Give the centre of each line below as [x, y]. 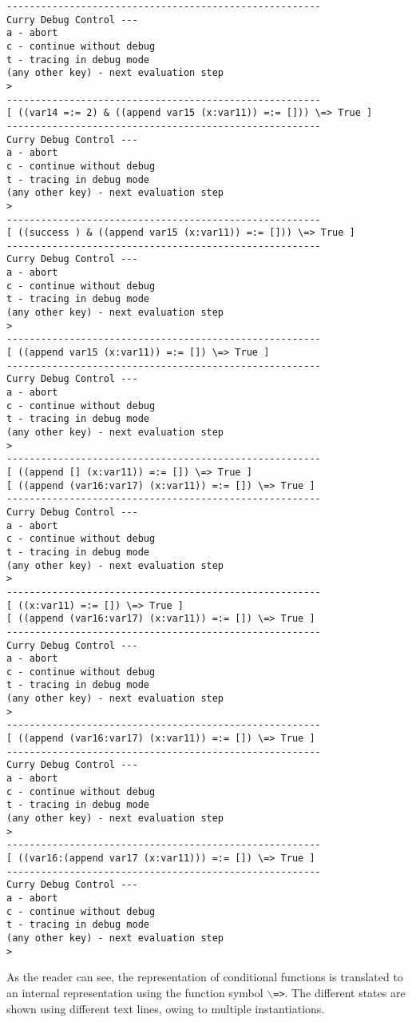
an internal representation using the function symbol [135, 992]
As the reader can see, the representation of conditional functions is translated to [205, 977]
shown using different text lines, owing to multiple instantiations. [166, 1008]
